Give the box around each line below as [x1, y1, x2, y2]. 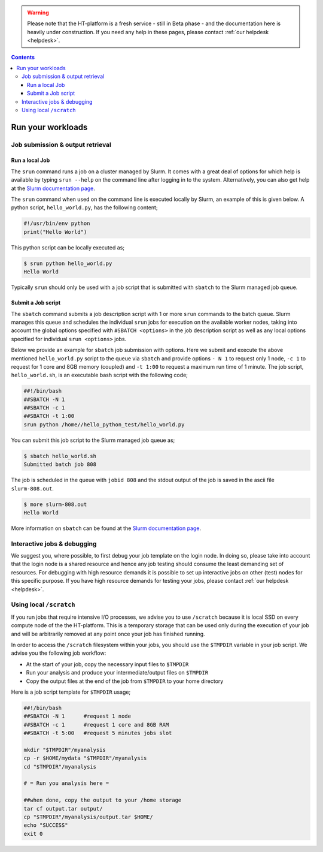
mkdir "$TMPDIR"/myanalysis [23, 746, 106, 753]
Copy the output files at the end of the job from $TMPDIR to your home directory [26, 678, 224, 685]
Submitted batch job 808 [23, 461, 97, 468]
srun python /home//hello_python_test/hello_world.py [23, 421, 185, 428]
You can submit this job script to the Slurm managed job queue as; [11, 436, 175, 444]
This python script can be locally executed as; [11, 243, 125, 251]
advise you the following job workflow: [11, 649, 106, 657]
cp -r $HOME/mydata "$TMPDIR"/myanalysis [23, 755, 147, 761]
